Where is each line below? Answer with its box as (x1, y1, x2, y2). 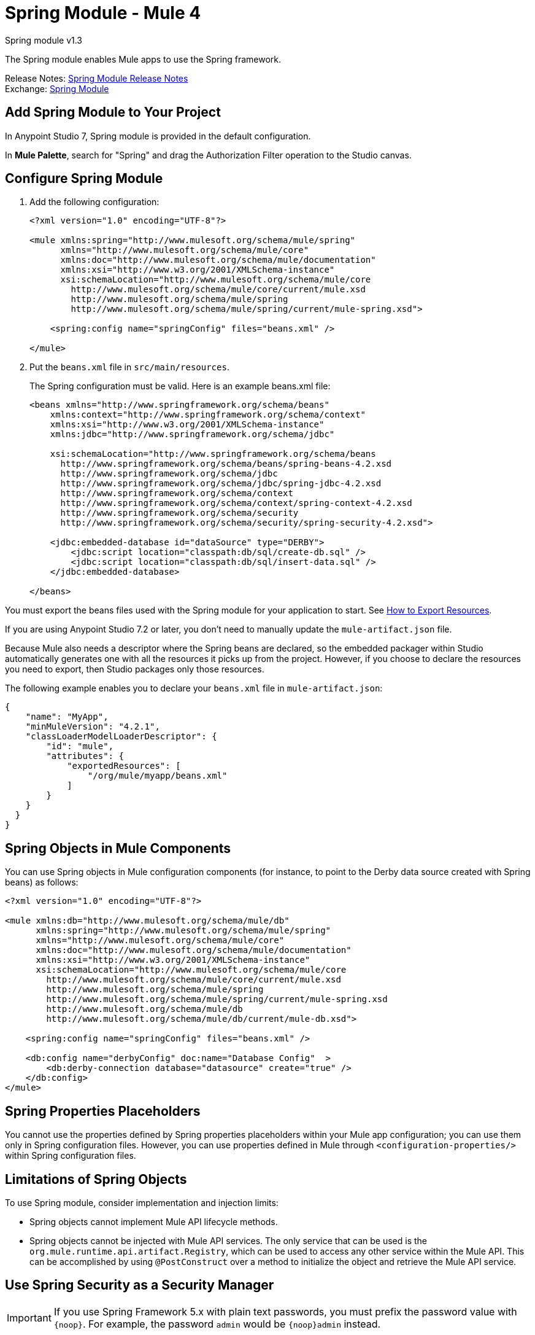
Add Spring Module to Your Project (5, 104, 221, 120)
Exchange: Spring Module (5, 83, 109, 94)
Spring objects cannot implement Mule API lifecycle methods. (29, 1216, 278, 1227)
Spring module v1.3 (5, 34, 83, 45)
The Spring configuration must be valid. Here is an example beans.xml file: (29, 381, 331, 392)
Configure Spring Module (5, 171, 163, 187)
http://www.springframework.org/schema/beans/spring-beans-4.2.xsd (60, 459, 392, 469)
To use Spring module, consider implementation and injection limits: (5, 1197, 279, 1208)
